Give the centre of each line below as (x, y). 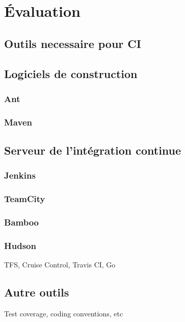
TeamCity (25, 199)
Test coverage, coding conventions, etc (64, 313)
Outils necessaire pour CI (73, 43)
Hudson (20, 245)
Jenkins (20, 175)
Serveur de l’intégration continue (93, 150)
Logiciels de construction (71, 73)
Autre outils (37, 292)
